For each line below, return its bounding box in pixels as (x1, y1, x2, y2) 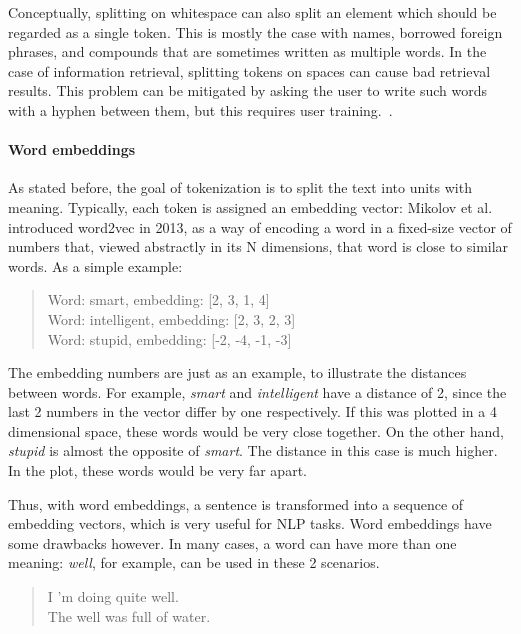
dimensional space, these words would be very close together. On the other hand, (8, 420, 504, 441)
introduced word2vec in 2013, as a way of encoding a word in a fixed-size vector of (8, 216, 512, 237)
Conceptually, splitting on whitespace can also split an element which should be (8, 2, 497, 22)
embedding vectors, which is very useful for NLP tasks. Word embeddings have (8, 513, 492, 534)
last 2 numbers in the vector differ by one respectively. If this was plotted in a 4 (8, 401, 497, 422)
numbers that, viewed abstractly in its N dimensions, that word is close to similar (8, 236, 509, 257)
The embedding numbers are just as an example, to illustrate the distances (8, 362, 467, 383)
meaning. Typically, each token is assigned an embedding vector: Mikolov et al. (8, 196, 493, 217)
